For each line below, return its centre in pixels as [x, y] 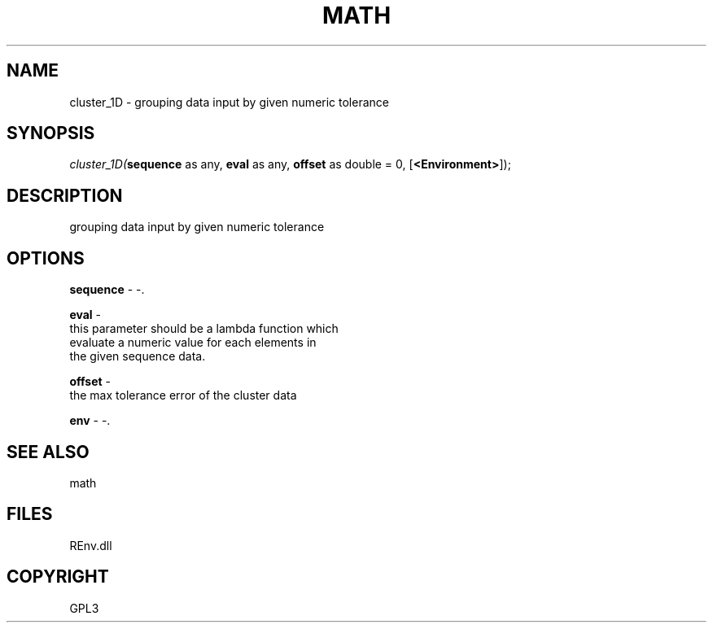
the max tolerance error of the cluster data [183, 395]
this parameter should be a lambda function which [204, 329]
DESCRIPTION [65, 195]
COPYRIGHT [58, 577]
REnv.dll [91, 545]
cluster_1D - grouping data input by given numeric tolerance [229, 102]
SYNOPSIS [51, 133]
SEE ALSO [48, 452]
